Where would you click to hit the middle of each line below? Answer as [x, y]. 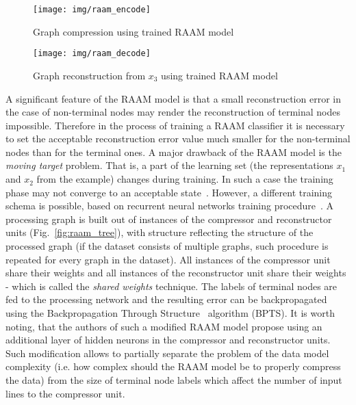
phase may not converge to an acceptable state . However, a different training [169, 192]
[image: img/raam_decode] [92, 54]
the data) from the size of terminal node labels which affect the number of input [174, 379]
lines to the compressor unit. [65, 393]
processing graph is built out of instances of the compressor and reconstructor [169, 219]
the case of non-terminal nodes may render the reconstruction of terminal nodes [173, 112]
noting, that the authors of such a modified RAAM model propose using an [164, 326]
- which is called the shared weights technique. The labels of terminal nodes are [171, 286]
